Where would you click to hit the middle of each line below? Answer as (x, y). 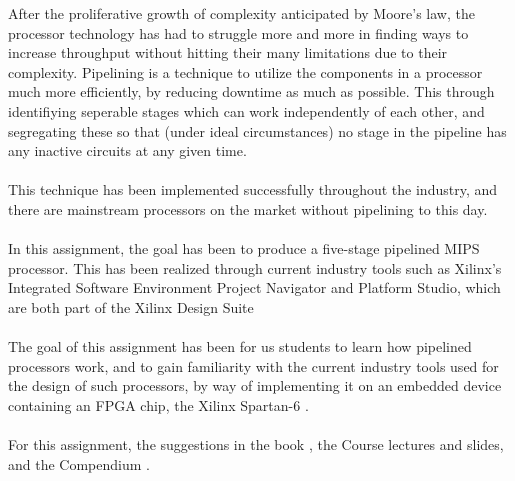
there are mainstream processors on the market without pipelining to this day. (248, 208)
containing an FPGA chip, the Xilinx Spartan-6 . (158, 404)
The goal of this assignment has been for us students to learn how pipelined (240, 346)
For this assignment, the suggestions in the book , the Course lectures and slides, (256, 444)
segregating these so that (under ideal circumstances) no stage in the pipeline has (257, 130)
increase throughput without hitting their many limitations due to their (228, 52)
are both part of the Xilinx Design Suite (131, 306)
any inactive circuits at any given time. (127, 150)
